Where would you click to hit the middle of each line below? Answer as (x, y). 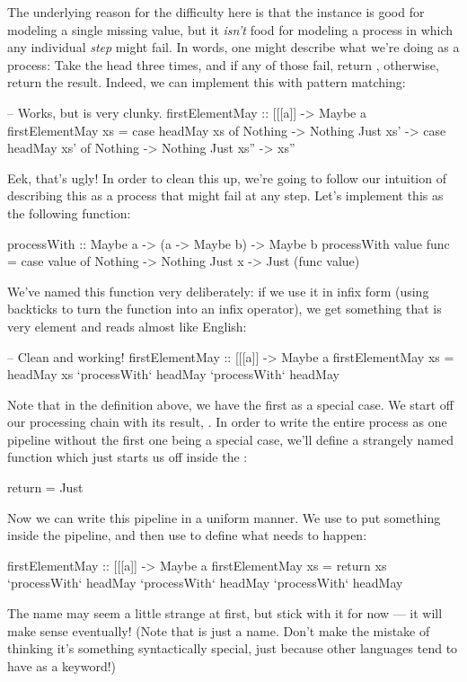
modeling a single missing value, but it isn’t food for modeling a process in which (230, 29)
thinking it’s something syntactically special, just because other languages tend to (233, 648)
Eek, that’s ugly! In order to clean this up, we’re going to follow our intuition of (227, 177)
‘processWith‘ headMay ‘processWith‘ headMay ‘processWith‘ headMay (205, 583)
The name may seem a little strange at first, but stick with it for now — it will (225, 613)
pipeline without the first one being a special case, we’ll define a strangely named (230, 439)
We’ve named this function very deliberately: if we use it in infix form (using (218, 291)
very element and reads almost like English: (127, 326)
